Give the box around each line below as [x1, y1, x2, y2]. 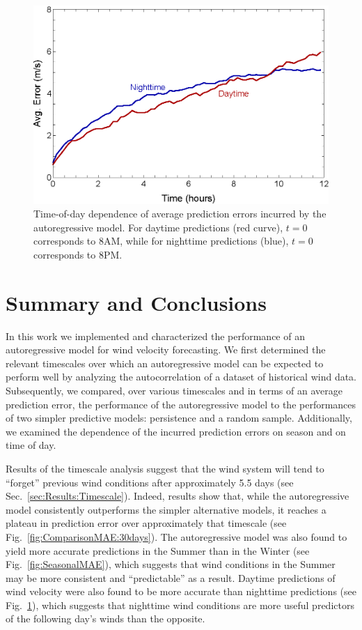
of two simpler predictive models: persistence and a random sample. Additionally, [6, 410, 352, 425]
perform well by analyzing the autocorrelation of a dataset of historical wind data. [6, 369, 356, 384]
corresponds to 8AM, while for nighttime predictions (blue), [33, 233, 289, 248]
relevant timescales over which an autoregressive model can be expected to [6, 355, 324, 370]
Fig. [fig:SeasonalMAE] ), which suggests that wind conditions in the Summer [6, 557, 336, 571]
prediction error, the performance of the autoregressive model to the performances [6, 397, 356, 411]
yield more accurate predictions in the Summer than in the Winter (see [6, 543, 310, 558]
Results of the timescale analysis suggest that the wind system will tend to [6, 461, 324, 475]
